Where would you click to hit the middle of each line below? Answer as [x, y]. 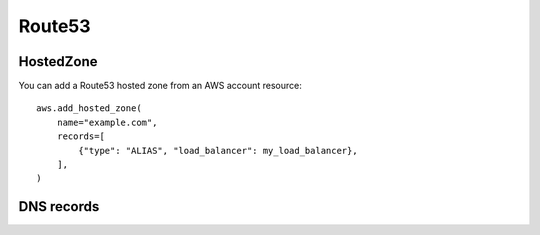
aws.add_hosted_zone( [89, 108]
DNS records [59, 206]
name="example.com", [107, 122]
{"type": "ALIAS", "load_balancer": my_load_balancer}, [218, 150]
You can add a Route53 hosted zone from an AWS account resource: [160, 86]
